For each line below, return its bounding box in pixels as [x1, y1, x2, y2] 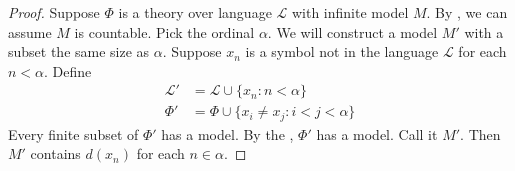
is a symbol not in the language [245, 41, 439, 62]
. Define [44, 60, 92, 81]
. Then [460, 123, 501, 144]
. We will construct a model [267, 21, 438, 42]
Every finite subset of [8, 123, 139, 144]
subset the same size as [8, 41, 150, 62]
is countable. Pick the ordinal [74, 21, 255, 42]
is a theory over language [118, 2, 272, 22]
